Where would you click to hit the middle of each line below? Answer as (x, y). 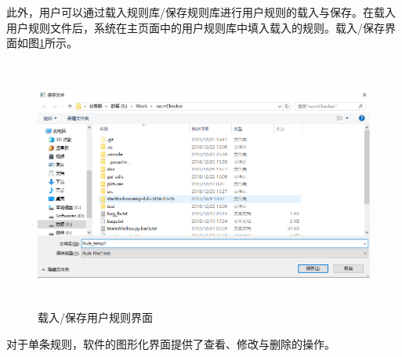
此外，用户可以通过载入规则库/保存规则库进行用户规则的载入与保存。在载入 (201, 12)
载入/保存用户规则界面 (95, 317)
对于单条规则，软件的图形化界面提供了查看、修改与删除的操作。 (171, 343)
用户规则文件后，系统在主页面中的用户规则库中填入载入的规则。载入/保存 (196, 27)
